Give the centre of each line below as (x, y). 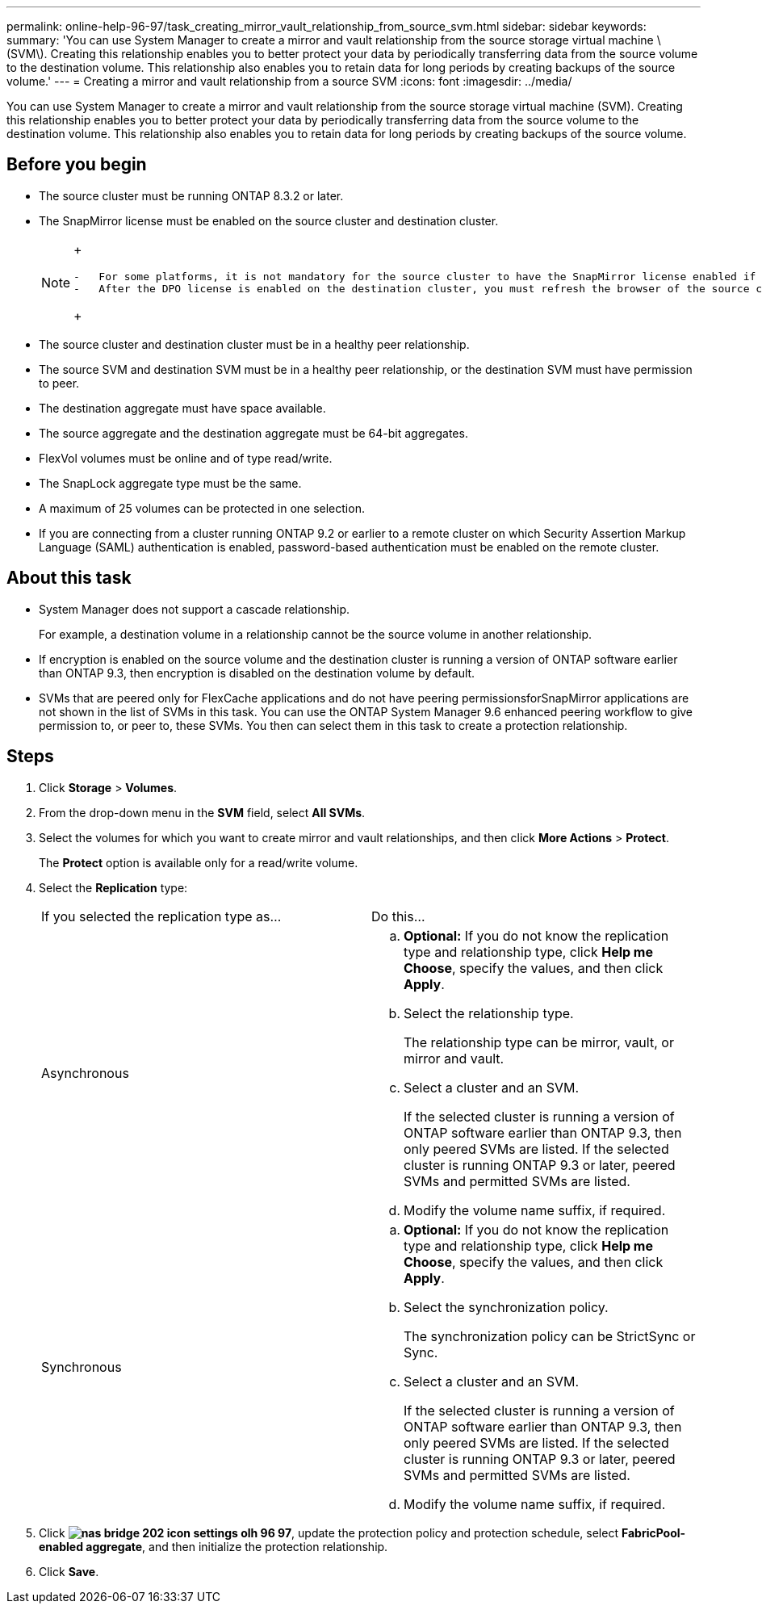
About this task (69, 578)
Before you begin (77, 165)
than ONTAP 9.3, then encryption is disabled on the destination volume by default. (257, 673)
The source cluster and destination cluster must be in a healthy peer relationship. (254, 344)
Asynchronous (85, 1073)
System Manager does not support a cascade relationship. (195, 609)
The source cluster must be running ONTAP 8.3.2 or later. (191, 195)
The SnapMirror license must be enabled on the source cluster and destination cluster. (269, 220)
